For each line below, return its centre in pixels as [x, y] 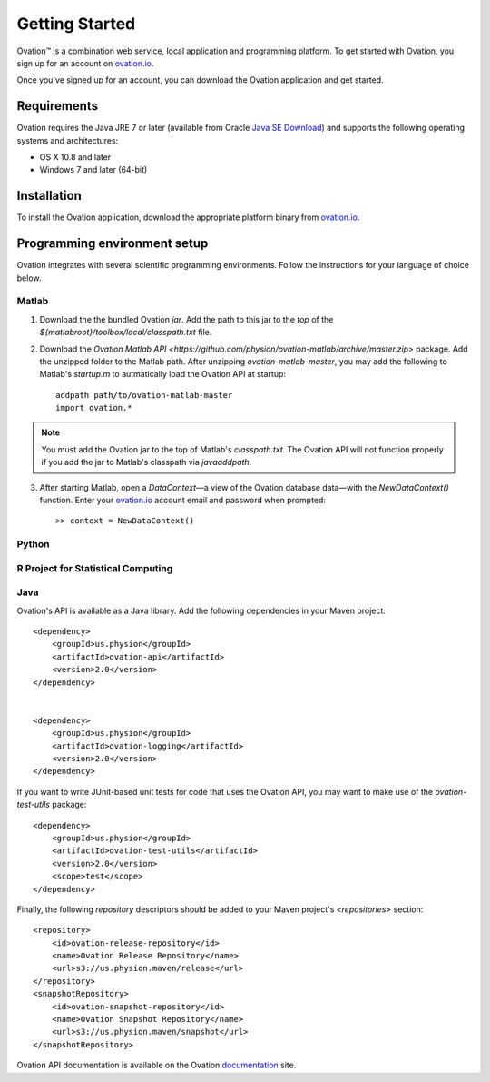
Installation [49, 196]
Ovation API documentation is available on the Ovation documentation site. [157, 1065]
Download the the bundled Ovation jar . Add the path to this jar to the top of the [186, 319]
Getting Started [76, 24]
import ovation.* [94, 408]
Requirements [58, 106]
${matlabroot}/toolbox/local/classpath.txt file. [126, 333]
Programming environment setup [113, 244]
